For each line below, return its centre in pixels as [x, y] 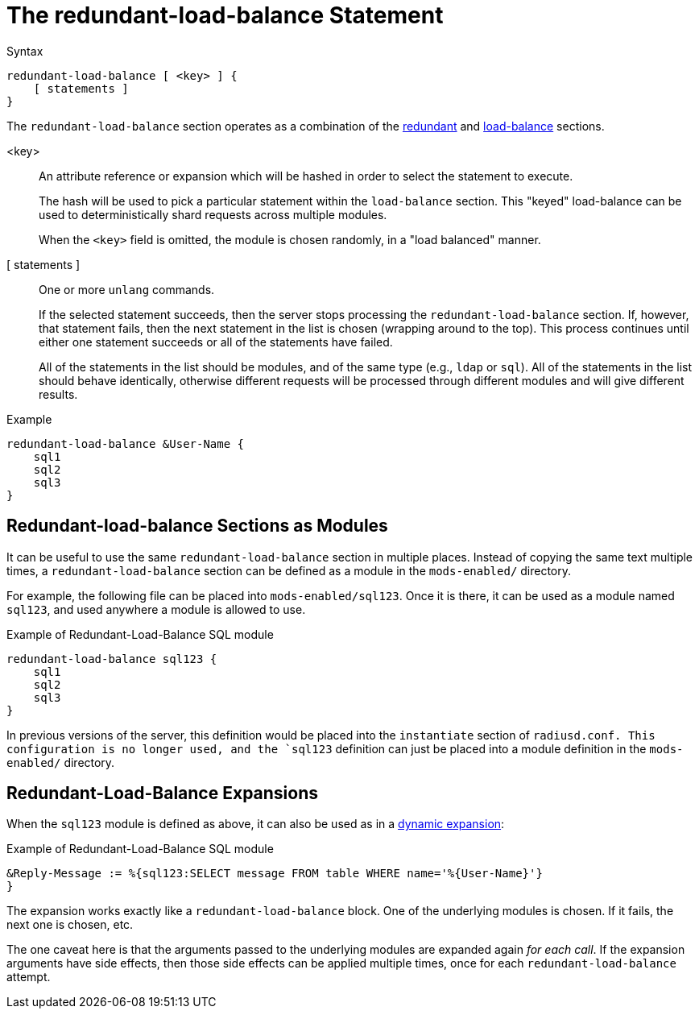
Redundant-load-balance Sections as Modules [197, 526]
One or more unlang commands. [127, 289]
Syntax [25, 51]
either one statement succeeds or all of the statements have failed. [216, 342]
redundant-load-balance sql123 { [112, 659]
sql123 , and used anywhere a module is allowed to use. [156, 609]
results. [58, 394]
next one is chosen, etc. [70, 925]
